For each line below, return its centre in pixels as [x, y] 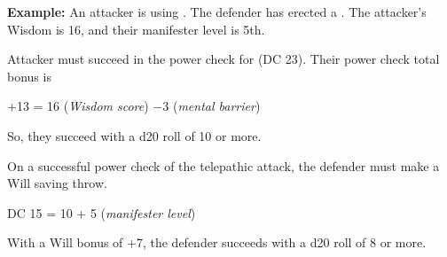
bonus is [29, 76]
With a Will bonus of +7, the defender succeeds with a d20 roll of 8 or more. [217, 242]
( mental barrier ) [216, 106]
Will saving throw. [57, 183]
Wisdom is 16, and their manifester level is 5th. [136, 29]
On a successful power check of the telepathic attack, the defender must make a [223, 165]
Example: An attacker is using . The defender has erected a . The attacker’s [217, 12]
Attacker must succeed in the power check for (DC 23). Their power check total [223, 59]
